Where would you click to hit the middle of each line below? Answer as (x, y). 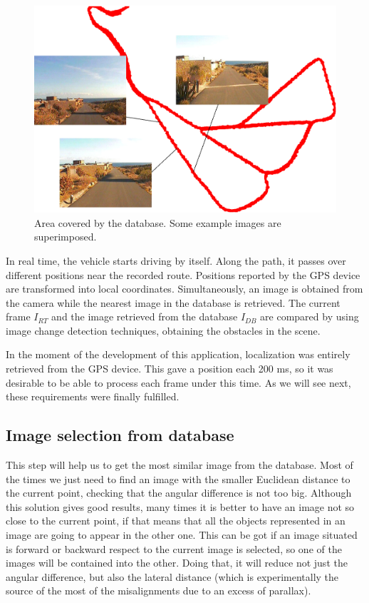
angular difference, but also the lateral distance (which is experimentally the (172, 576)
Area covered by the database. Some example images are (158, 222)
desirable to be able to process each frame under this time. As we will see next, (178, 382)
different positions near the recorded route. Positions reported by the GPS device (183, 274)
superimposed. (66, 237)
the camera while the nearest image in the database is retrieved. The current (173, 302)
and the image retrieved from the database (145, 316)
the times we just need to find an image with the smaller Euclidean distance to (178, 478)
